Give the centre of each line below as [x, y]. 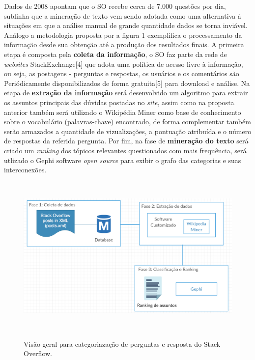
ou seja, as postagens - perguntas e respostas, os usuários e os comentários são [122, 73]
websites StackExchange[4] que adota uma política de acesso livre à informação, [124, 64]
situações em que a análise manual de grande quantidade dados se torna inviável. [126, 25]
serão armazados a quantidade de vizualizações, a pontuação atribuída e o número [128, 131]
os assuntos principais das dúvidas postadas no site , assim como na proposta [119, 102]
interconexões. [25, 170]
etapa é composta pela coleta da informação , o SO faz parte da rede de [115, 54]
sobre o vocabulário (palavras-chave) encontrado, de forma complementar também [127, 122]
